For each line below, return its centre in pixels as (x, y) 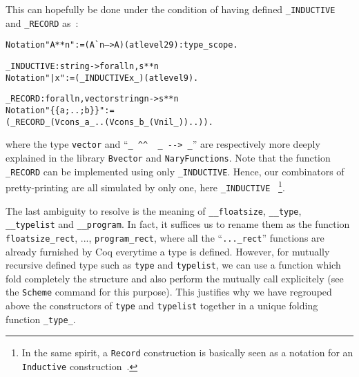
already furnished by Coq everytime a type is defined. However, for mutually (168, 251)
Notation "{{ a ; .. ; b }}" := (60, 110)
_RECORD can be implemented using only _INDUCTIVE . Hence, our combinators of (175, 171)
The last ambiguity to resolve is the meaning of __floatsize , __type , (154, 210)
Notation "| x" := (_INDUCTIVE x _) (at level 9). (102, 78)
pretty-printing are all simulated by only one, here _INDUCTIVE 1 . (145, 186)
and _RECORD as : (42, 22)
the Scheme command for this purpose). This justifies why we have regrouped (169, 292)
